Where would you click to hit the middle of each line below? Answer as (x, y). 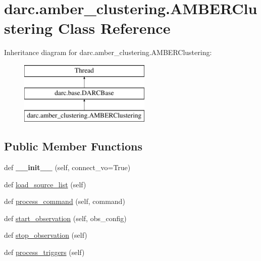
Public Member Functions (73, 146)
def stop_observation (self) (46, 235)
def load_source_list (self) (45, 184)
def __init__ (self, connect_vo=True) (67, 167)
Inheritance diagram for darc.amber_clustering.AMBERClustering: (108, 52)
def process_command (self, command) (65, 201)
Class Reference (114, 28)
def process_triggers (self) (44, 252)
